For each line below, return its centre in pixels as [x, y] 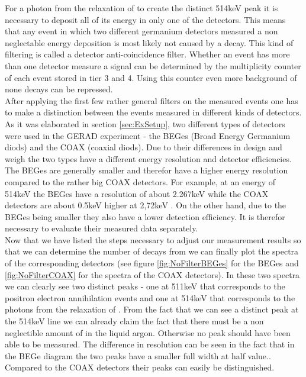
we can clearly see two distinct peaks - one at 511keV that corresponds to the [145, 286]
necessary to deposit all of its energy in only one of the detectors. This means [145, 19]
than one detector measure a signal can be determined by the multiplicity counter [153, 65]
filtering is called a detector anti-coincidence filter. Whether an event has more [147, 54]
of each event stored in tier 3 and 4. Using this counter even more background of [151, 77]
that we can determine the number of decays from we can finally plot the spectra [152, 251]
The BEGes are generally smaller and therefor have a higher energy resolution [146, 170]
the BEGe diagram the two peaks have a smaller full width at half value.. [138, 355]
